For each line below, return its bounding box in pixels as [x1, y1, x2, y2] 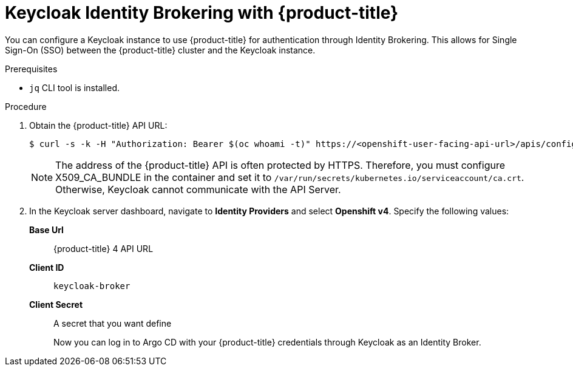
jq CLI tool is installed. [29, 82, 120, 93]
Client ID [29, 262, 64, 273]
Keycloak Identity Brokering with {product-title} [5, 2, 399, 23]
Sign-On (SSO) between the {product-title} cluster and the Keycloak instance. [5, 44, 316, 55]
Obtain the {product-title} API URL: [29, 120, 168, 131]
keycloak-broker [53, 281, 131, 291]
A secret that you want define [53, 318, 172, 328]
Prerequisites [5, 63, 58, 74]
